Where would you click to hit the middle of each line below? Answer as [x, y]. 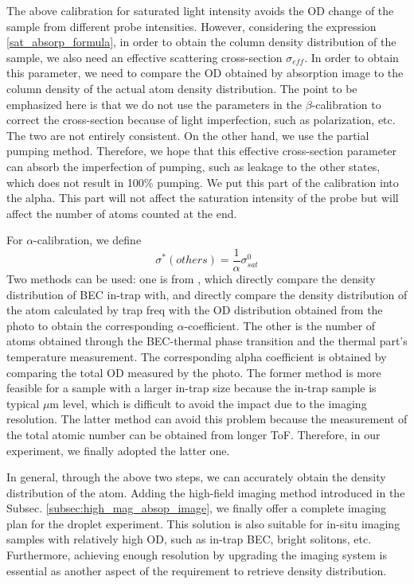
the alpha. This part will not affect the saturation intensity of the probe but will [203, 198]
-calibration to [346, 104]
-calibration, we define [88, 240]
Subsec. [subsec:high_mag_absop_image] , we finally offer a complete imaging [197, 508]
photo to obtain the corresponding [90, 325]
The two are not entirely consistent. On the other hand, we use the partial [188, 135]
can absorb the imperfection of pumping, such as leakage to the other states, [193, 166]
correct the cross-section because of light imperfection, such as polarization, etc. [201, 120]
